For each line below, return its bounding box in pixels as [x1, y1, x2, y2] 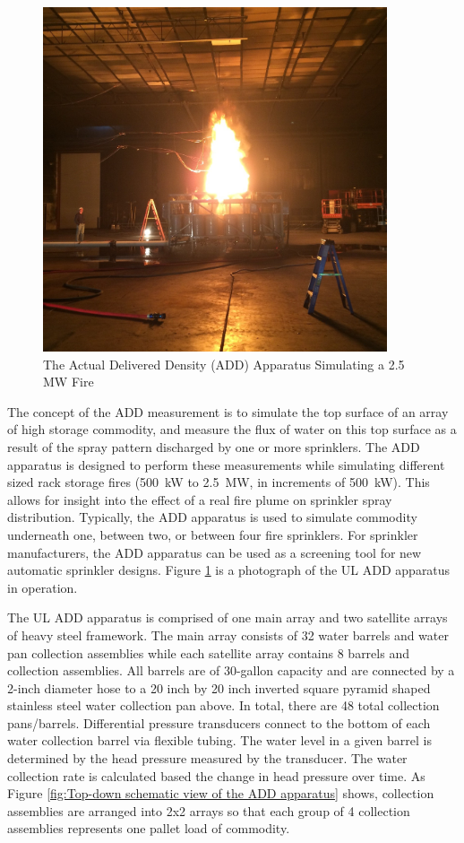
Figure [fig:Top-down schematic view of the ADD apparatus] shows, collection [7, 784, 434, 803]
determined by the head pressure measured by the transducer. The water [7, 749, 408, 768]
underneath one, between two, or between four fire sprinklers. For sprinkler [7, 525, 418, 543]
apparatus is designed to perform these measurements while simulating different [7, 455, 445, 474]
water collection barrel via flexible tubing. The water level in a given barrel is [7, 731, 432, 750]
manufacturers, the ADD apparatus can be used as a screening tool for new [7, 543, 422, 561]
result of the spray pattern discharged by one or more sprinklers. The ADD [7, 437, 420, 456]
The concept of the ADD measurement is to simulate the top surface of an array [7, 402, 449, 421]
